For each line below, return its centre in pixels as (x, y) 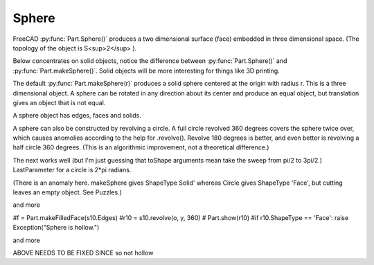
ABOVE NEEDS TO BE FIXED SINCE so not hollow (83, 253)
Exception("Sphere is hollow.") (56, 228)
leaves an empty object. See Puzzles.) (68, 192)
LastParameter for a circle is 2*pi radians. (72, 170)
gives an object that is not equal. (59, 102)
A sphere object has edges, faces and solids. (77, 116)
